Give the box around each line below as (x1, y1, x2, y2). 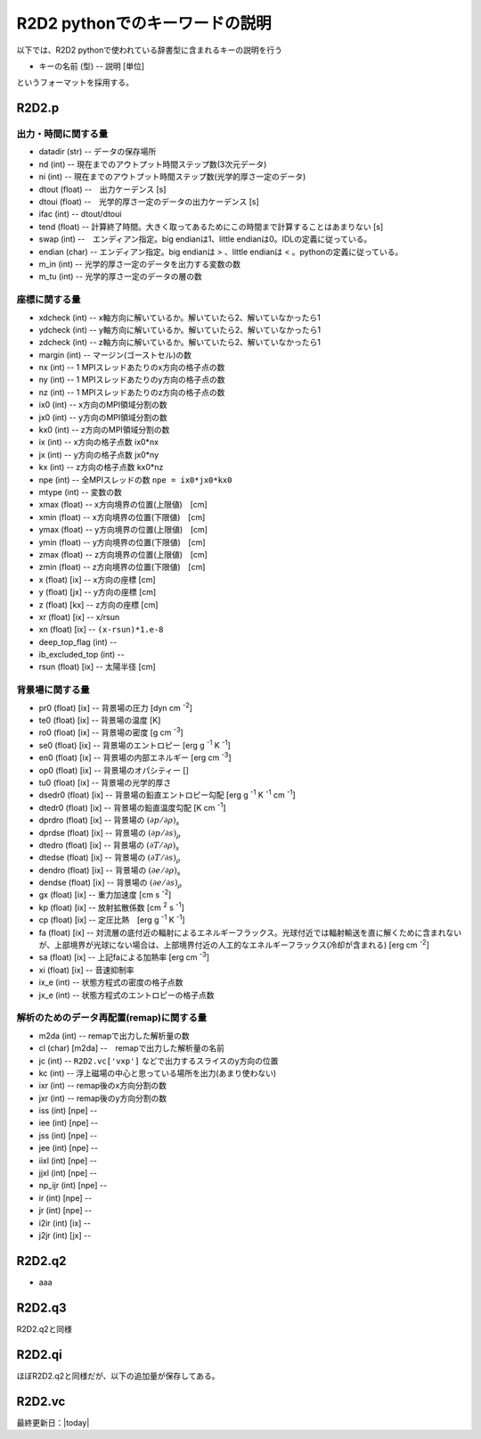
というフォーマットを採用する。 (16, 77, 134, 88)
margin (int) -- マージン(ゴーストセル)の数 (38, 349, 192, 360)
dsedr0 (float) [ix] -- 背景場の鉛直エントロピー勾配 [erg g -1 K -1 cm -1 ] (38, 788, 296, 800)
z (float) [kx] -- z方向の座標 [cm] (38, 599, 159, 610)
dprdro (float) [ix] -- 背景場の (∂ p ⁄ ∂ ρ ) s (38, 815, 180, 827)
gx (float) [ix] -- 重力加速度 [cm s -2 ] (38, 888, 172, 900)
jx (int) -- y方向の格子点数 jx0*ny (38, 449, 159, 459)
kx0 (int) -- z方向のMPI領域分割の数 (38, 425, 170, 435)
